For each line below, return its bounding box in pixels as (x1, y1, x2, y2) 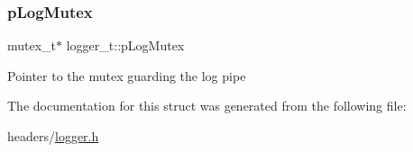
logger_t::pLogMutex (66, 36, 185, 55)
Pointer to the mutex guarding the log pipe (7, 66, 246, 85)
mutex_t (7, 36, 57, 55)
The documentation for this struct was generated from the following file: (7, 96, 407, 115)
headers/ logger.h (7, 127, 99, 145)
